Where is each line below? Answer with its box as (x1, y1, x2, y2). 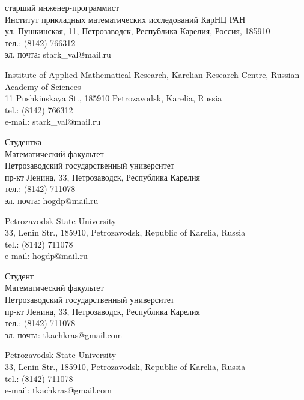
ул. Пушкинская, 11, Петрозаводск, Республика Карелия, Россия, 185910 (5, 25, 270, 37)
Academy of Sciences (5, 80, 81, 92)
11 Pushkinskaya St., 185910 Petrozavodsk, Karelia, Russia (5, 92, 222, 104)
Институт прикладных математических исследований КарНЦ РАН (5, 13, 246, 25)
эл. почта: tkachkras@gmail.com (5, 328, 123, 341)
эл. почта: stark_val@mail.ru (5, 48, 111, 61)
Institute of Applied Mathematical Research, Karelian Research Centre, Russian (5, 68, 300, 80)
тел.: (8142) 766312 (5, 36, 76, 49)
